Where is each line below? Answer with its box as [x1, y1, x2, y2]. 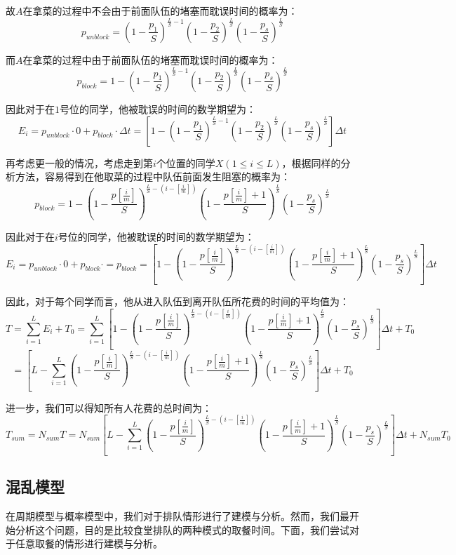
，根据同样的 [281, 155, 341, 170]
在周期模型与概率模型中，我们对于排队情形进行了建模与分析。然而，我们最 [6, 509, 349, 523]
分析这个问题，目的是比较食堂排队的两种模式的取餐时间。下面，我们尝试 [15, 522, 349, 537]
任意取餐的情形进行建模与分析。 [15, 536, 163, 551]
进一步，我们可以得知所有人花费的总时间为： [6, 400, 212, 415]
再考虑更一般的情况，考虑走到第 [6, 155, 153, 170]
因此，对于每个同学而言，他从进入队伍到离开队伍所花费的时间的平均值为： [6, 294, 349, 309]
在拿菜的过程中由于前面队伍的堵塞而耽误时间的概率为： [22, 52, 279, 67]
